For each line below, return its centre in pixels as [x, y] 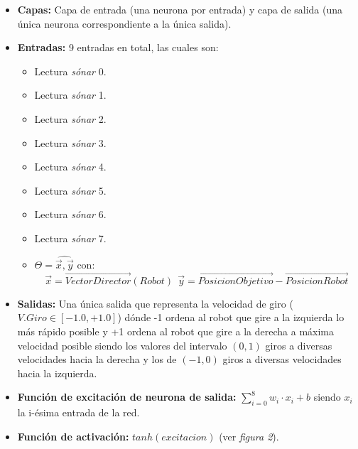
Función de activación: [73, 436]
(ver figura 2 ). [249, 436]
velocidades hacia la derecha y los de [97, 359]
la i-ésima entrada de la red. [78, 412]
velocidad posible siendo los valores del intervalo [122, 345]
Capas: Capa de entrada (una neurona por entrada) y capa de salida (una [180, 9]
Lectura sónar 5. [70, 190]
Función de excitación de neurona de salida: [127, 397]
